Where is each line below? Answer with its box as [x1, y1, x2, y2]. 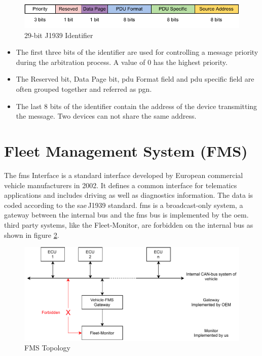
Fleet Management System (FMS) [4, 140, 248, 161]
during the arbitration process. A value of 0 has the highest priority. [16, 56, 228, 67]
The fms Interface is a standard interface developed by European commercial [4, 169, 243, 180]
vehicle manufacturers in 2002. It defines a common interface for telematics [4, 180, 237, 190]
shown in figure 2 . [4, 229, 59, 240]
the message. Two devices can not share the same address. [16, 111, 197, 121]
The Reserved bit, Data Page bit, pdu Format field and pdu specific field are [16, 74, 254, 84]
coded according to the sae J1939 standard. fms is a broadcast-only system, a [4, 199, 243, 210]
